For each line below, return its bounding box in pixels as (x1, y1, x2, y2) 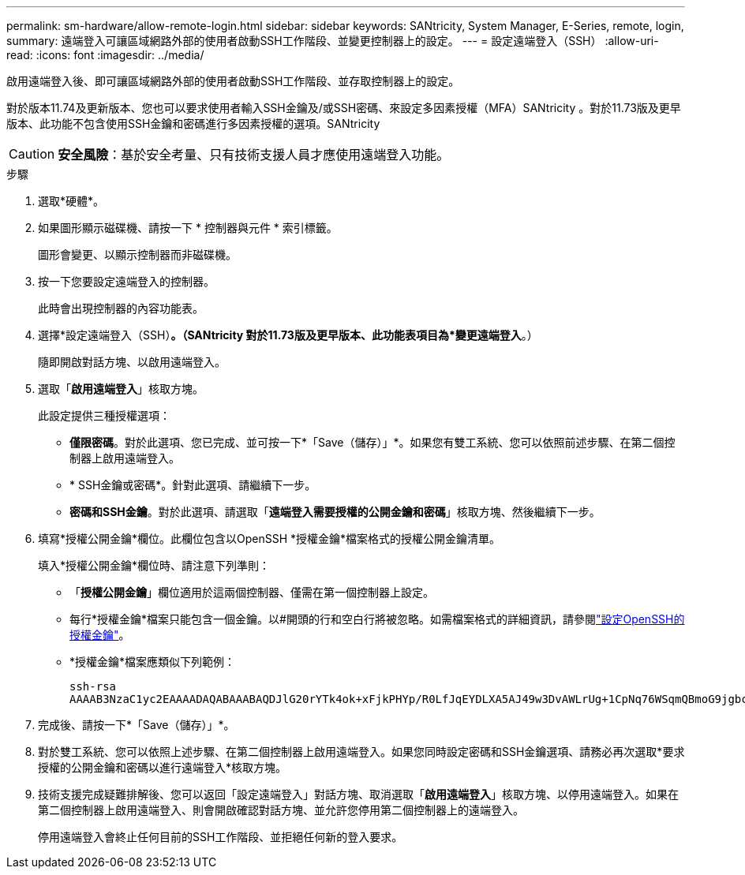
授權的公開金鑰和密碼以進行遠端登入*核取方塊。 (38, 761, 287, 774)
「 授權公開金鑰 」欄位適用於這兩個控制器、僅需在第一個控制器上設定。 (69, 585, 434, 599)
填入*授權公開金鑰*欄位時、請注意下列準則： (38, 559, 271, 572)
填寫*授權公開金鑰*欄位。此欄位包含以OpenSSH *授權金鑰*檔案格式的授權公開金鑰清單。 (38, 532, 501, 545)
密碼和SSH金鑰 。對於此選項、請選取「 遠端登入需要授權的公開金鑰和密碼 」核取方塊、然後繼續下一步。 (69, 505, 601, 518)
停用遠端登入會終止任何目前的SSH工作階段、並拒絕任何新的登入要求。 (38, 830, 403, 843)
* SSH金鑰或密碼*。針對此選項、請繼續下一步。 (69, 478, 316, 492)
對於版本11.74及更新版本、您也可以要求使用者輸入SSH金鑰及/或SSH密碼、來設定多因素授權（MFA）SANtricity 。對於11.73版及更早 (6, 101, 681, 114)
